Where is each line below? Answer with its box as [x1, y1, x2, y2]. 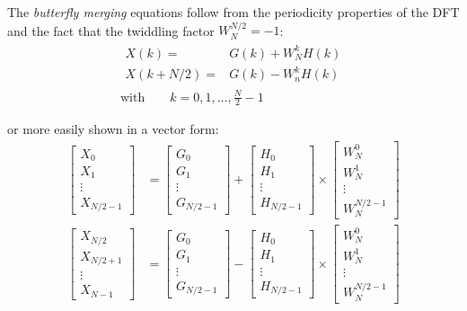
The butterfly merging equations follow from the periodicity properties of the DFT [7, 3, 460, 21]
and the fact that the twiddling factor [7, 21, 215, 40]
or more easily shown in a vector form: [7, 120, 219, 138]
